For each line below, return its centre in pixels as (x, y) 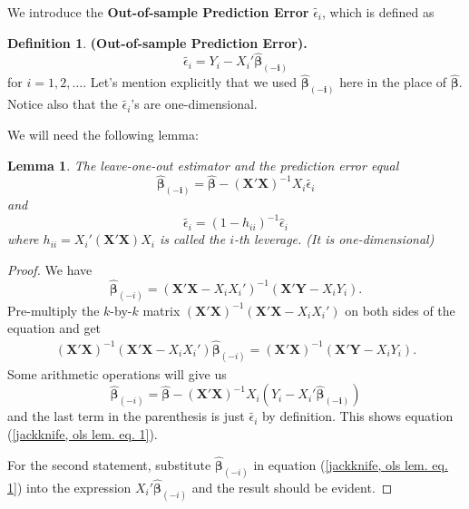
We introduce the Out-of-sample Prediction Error (158, 12)
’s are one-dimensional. (194, 104)
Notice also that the (63, 104)
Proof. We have (50, 269)
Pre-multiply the (54, 310)
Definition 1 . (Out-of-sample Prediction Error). (157, 42)
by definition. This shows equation (357, 416)
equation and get (54, 328)
